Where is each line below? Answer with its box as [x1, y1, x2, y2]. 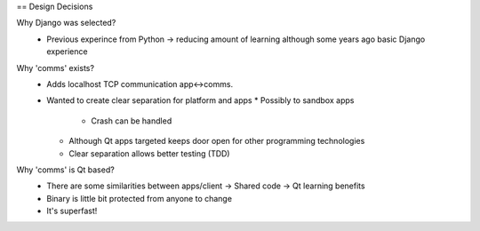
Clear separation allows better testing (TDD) [68, 147, 230, 159]
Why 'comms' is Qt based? [16, 164, 115, 175]
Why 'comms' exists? [16, 62, 95, 73]
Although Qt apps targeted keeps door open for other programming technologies [68, 136, 365, 147]
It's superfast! [46, 205, 98, 217]
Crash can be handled [91, 115, 172, 126]
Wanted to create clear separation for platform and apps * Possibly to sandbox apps [46, 95, 355, 106]
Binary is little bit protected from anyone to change [46, 193, 233, 203]
